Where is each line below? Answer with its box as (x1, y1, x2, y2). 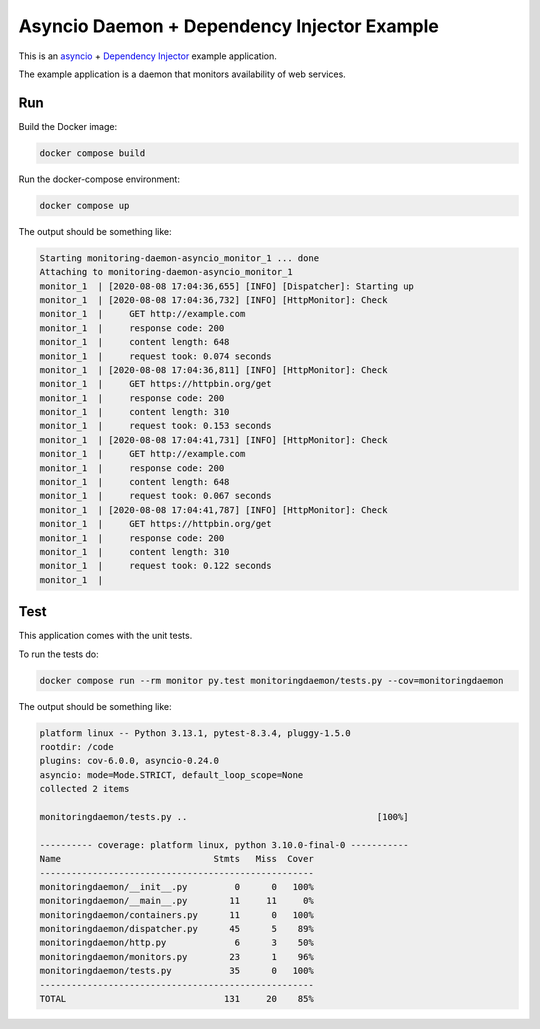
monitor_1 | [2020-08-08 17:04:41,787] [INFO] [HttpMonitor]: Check (39, 504, 388, 515)
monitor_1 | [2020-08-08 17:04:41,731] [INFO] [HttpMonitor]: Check (39, 434, 388, 445)
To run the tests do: (18, 648, 99, 660)
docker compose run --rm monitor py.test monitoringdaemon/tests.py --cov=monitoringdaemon (39, 675, 504, 686)
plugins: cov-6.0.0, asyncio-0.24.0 (39, 755, 220, 767)
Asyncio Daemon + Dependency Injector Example (18, 15, 440, 37)
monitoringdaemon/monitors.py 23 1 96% (39, 951, 314, 962)
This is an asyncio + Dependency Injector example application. (18, 50, 277, 62)
